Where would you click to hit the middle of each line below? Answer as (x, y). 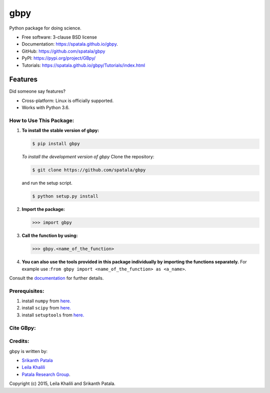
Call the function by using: (50, 236)
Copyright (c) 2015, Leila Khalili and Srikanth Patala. (62, 383)
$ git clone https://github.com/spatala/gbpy (89, 170)
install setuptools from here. (53, 315)
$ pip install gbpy (56, 144)
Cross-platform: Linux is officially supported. (68, 101)
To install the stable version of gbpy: (60, 131)
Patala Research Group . (46, 374)
